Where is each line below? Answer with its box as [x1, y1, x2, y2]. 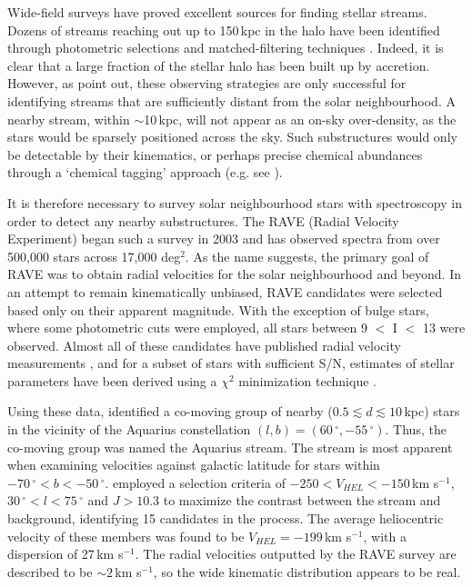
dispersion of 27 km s [7, 544, 124, 563]
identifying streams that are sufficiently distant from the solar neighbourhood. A [7, 91, 456, 110]
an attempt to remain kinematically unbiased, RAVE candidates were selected [7, 282, 443, 301]
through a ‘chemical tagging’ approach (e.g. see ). [7, 163, 283, 182]
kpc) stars [404, 402, 460, 421]
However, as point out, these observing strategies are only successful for [7, 74, 407, 93]
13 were [422, 318, 466, 337]
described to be [7, 562, 93, 581]
